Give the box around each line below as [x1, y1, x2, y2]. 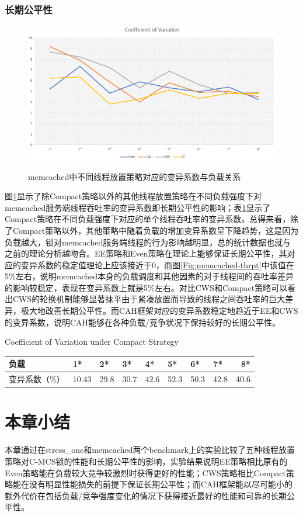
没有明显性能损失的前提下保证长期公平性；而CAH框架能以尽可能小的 [29, 478, 293, 490]
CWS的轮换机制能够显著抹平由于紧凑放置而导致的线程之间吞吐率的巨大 [12, 293, 285, 305]
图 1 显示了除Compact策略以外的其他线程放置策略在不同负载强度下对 [5, 190, 262, 202]
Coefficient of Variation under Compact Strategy [5, 335, 179, 348]
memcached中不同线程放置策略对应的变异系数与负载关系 [28, 170, 241, 182]
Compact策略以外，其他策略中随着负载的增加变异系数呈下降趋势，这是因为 [12, 224, 299, 236]
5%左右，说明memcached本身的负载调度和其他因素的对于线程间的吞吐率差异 [5, 270, 294, 282]
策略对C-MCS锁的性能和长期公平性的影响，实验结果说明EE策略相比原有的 [5, 455, 288, 467]
